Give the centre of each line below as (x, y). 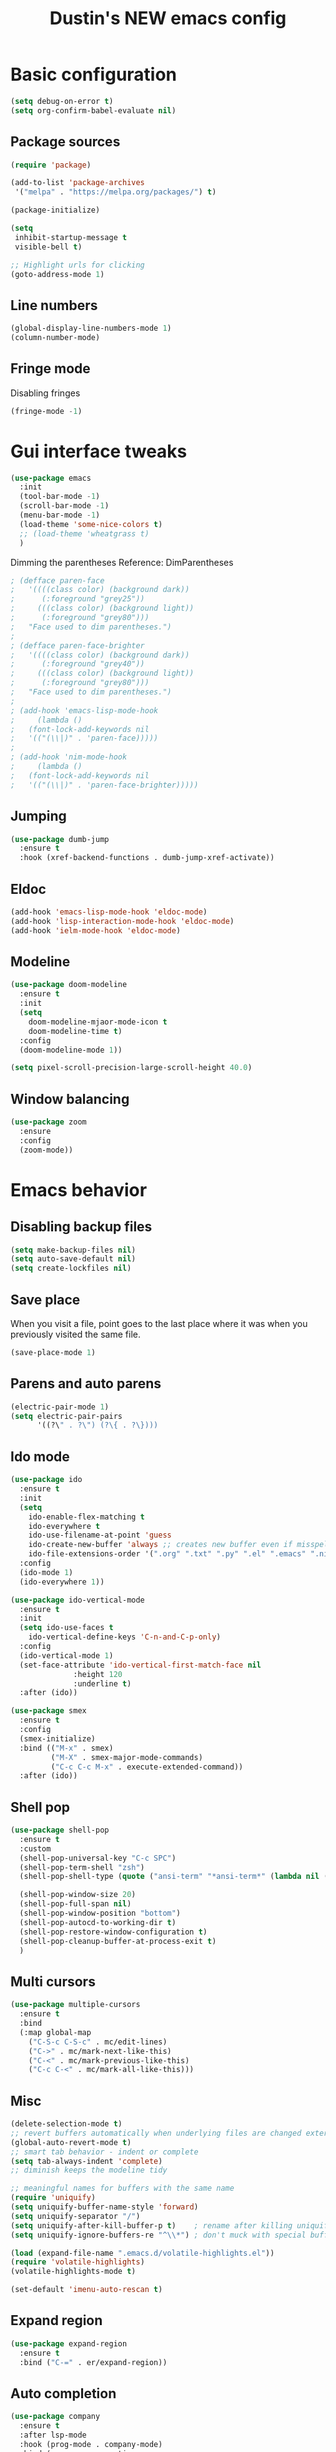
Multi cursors (53, 1981)
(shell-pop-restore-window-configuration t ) (113, 1932)
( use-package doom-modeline (69, 985)
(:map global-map (55, 2032)
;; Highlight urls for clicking (77, 265)
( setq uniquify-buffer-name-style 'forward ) (104, 2207)
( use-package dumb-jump (60, 839)
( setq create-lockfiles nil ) (71, 1268)
